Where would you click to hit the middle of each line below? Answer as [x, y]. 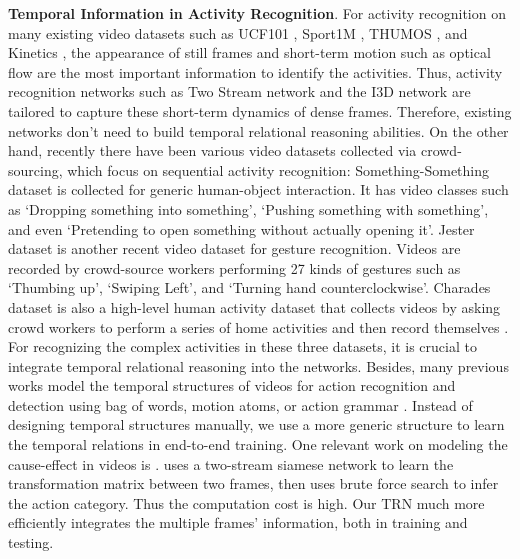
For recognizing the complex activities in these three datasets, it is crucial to [242, 346]
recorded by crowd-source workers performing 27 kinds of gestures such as [234, 267]
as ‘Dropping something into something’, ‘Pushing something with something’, [248, 208]
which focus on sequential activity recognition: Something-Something [278, 169]
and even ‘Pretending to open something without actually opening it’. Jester [241, 228]
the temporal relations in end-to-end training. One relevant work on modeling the [258, 444]
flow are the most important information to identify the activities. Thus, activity [255, 71]
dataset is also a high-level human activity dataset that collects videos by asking [254, 306]
